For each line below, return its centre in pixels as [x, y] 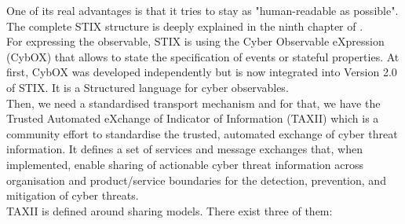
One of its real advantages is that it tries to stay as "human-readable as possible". [202, 10]
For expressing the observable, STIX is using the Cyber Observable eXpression [195, 41]
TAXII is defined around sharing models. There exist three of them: [170, 210]
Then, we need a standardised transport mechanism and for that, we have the [193, 103]
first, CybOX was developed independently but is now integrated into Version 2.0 [202, 72]
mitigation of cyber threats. [73, 195]
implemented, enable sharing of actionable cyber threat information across [185, 164]
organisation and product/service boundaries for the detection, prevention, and [196, 180]
